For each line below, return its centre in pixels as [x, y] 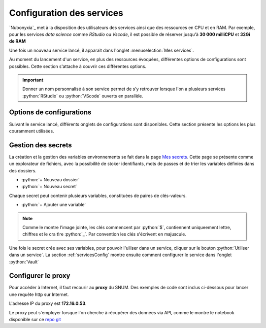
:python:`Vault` [24, 262]
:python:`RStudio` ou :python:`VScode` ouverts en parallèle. [83, 96]
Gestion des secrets [41, 145]
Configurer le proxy [40, 276]
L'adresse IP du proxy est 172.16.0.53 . [48, 303]
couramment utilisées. [32, 131]
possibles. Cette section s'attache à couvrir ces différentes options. [78, 66]
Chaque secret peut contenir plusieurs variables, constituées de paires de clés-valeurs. [98, 196]
